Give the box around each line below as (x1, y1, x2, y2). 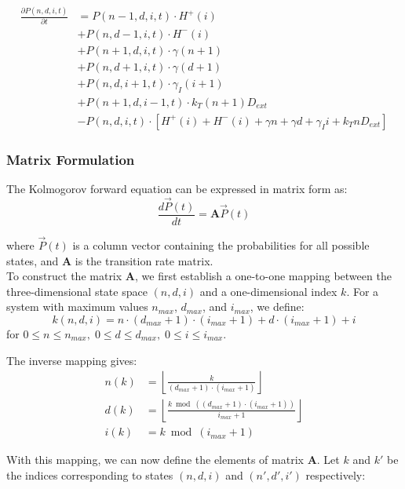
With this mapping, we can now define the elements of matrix (6, 451, 304, 468)
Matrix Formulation (6, 149, 135, 169)
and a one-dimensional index (199, 283, 337, 299)
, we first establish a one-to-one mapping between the (135, 268, 392, 284)
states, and (6, 252, 59, 268)
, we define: (250, 298, 305, 315)
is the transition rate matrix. (75, 252, 213, 268)
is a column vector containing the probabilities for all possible (72, 236, 370, 253)
